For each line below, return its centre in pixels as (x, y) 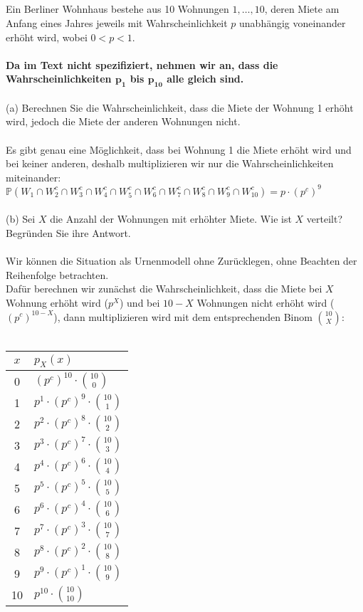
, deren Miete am (302, 9)
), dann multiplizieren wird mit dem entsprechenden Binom (183, 316)
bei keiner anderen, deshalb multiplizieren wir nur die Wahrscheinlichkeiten (170, 163)
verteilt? (325, 219)
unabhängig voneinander (293, 22)
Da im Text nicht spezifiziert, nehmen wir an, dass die (142, 64)
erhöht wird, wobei (47, 37)
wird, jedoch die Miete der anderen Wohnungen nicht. (123, 121)
